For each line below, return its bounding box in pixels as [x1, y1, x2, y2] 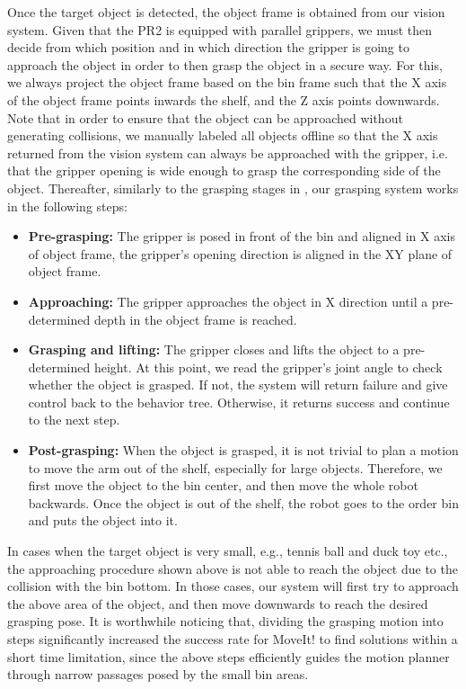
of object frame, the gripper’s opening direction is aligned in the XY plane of [28, 244, 453, 263]
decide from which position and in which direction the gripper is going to [7, 38, 409, 57]
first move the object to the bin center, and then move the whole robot [28, 476, 418, 495]
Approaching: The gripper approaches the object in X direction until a [28, 291, 428, 310]
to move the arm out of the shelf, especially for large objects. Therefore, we [28, 458, 443, 477]
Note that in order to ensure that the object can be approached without [7, 108, 403, 127]
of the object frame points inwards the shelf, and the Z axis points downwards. [7, 90, 440, 109]
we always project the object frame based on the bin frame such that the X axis [7, 73, 447, 92]
